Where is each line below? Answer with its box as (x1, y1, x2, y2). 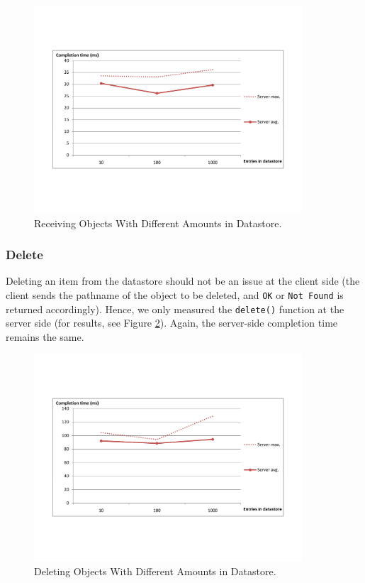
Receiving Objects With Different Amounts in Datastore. (34, 215, 282, 230)
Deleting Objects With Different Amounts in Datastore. (34, 563, 276, 578)
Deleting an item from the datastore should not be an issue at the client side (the (6, 273, 360, 288)
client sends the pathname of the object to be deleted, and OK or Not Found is (6, 287, 344, 302)
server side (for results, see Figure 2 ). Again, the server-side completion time (6, 315, 338, 330)
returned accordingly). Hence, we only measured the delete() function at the (6, 301, 344, 316)
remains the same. (6, 329, 84, 344)
